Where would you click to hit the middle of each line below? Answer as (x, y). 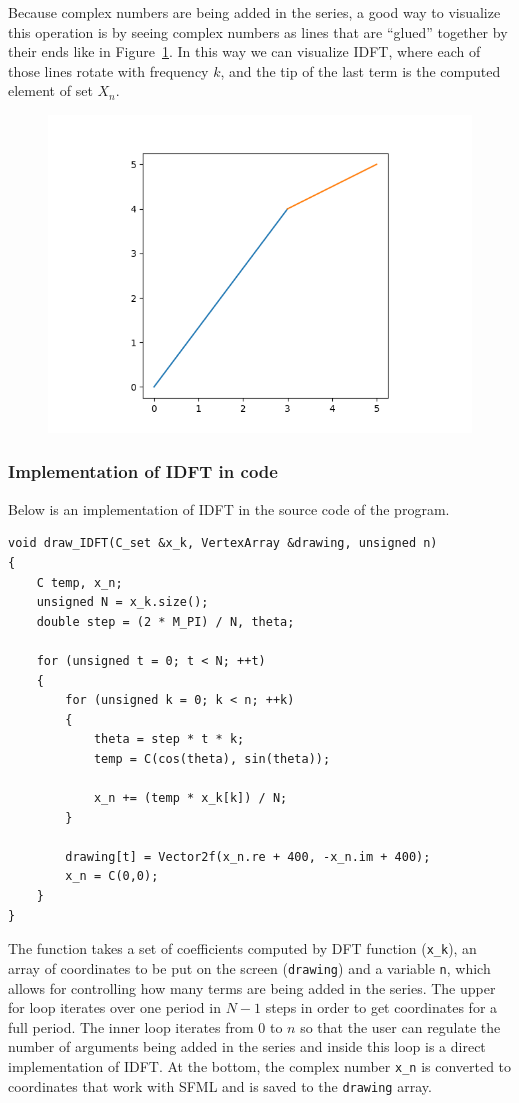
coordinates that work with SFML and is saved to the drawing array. (220, 1085)
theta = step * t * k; (169, 739)
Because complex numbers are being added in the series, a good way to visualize (254, 12)
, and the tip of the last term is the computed (360, 70)
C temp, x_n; (79, 582)
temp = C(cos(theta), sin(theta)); (212, 758)
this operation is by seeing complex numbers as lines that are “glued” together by (258, 31)
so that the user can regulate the (400, 1026)
